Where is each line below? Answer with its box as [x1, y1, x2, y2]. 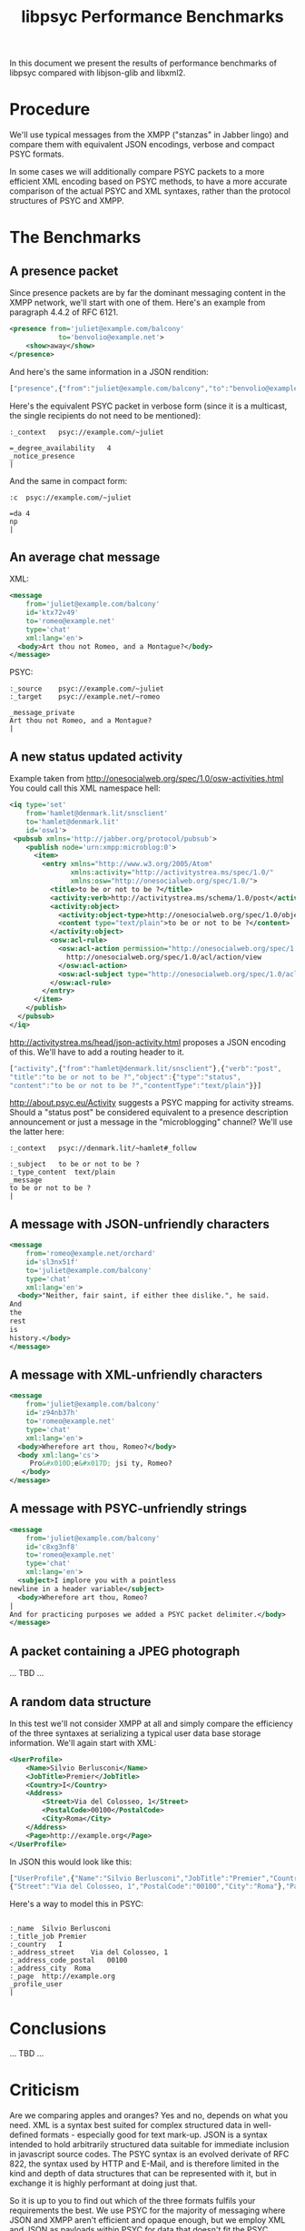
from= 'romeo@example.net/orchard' [25, 1249, 156, 1258]
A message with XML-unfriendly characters [9, 1367, 263, 1382]
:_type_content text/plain [9, 1167, 116, 1177]
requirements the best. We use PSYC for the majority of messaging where [9, 2205, 286, 2216]
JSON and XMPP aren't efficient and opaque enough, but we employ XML [9, 2215, 286, 2226]
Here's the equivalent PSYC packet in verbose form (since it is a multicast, [9, 400, 288, 411]
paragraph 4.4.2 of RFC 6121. [9, 307, 119, 318]
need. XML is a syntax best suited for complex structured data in [9, 2120, 251, 2131]
